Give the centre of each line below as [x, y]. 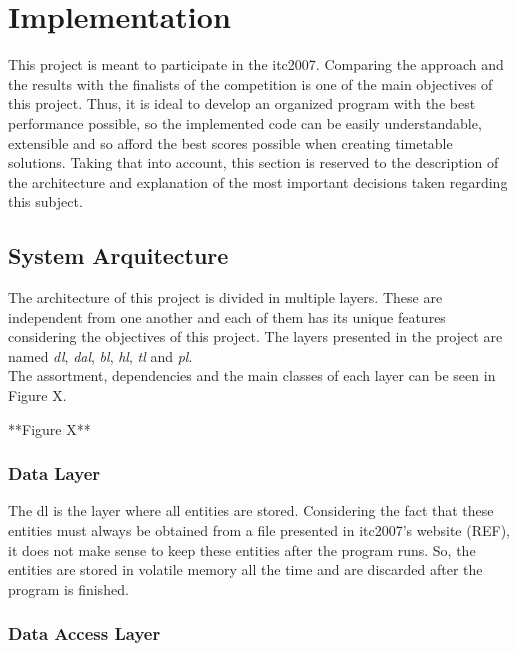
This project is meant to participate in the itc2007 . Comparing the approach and [256, 64]
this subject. [45, 201]
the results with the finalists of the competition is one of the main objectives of [250, 83]
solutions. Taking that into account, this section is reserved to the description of [253, 162]
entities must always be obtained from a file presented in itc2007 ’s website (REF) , [259, 530]
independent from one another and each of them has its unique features [227, 316]
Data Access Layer [84, 633]
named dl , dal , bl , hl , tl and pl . [100, 355]
